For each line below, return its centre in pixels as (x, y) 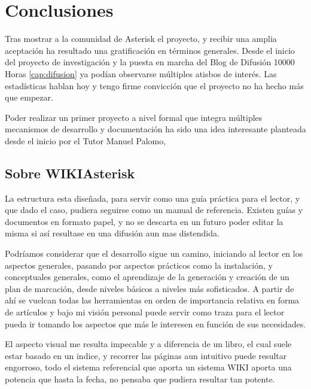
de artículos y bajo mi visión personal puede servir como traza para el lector (145, 312)
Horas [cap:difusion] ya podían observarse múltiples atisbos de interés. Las (141, 73)
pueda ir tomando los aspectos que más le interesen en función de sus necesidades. (155, 323)
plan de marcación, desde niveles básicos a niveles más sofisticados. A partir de (150, 288)
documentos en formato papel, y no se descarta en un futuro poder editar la (144, 221)
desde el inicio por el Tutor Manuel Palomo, (86, 140)
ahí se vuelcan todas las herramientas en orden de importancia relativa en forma (152, 300)
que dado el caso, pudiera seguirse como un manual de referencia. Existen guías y (154, 210)
